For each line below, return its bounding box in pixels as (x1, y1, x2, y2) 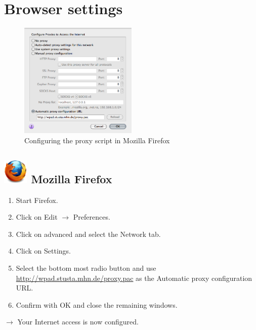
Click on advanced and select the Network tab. (16, 228, 161, 239)
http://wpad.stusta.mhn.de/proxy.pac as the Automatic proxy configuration (16, 272, 252, 283)
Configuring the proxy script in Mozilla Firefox (24, 135, 170, 145)
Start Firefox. (16, 194, 58, 205)
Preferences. (73, 212, 110, 222)
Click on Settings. (16, 245, 71, 256)
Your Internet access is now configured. (17, 316, 139, 327)
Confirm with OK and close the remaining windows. (16, 299, 178, 310)
